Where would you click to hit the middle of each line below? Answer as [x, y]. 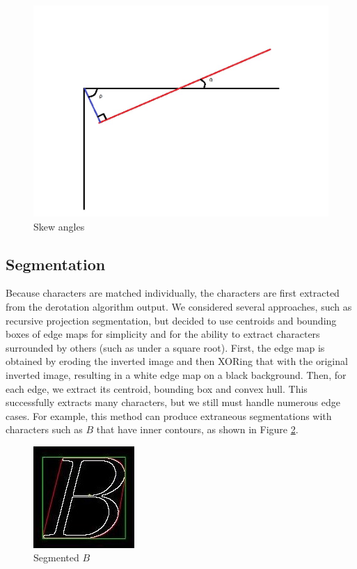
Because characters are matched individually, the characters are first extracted [173, 293]
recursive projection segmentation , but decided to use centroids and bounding [171, 320]
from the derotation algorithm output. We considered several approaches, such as [179, 306]
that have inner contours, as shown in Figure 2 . [197, 429]
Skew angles [59, 226]
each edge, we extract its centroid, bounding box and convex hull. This [157, 388]
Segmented [56, 558]
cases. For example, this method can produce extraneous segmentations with [169, 415]
